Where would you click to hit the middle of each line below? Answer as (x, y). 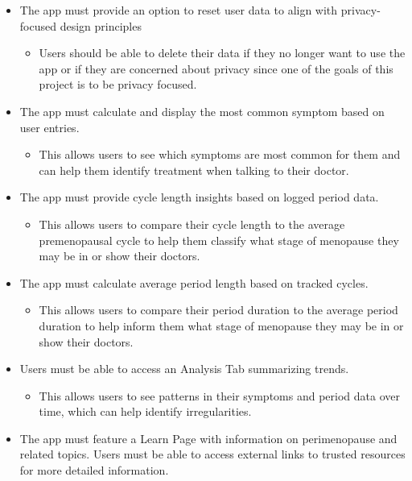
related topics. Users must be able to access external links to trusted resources (212, 454)
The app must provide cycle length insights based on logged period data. (199, 197)
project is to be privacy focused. (118, 84)
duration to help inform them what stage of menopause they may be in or (221, 325)
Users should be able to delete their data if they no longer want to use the (222, 53)
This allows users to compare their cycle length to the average (192, 224)
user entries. (49, 127)
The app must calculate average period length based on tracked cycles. (194, 282)
